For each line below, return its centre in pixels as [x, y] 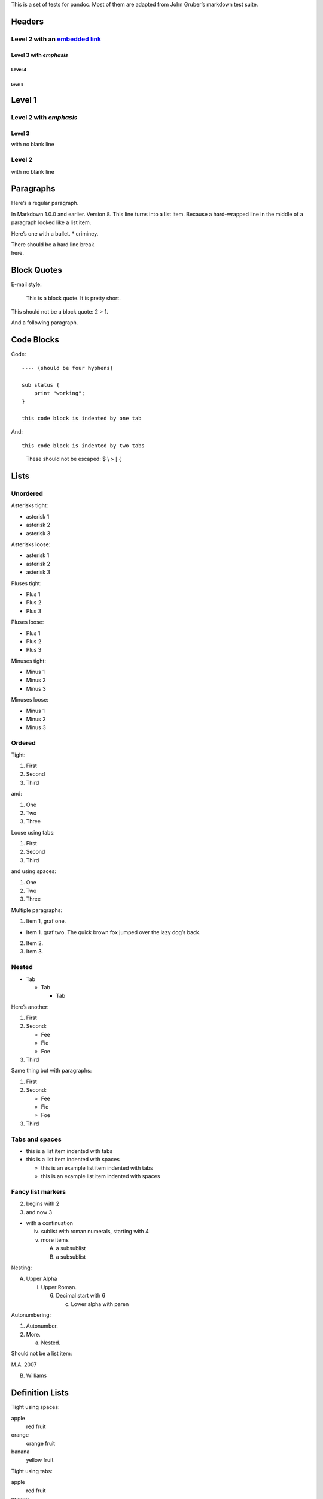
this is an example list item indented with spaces [100, 1176]
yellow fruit [40, 1460]
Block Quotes [36, 270]
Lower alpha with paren [100, 1304]
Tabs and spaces [36, 1139]
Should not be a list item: [42, 1354]
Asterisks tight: [30, 505]
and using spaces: [34, 871]
